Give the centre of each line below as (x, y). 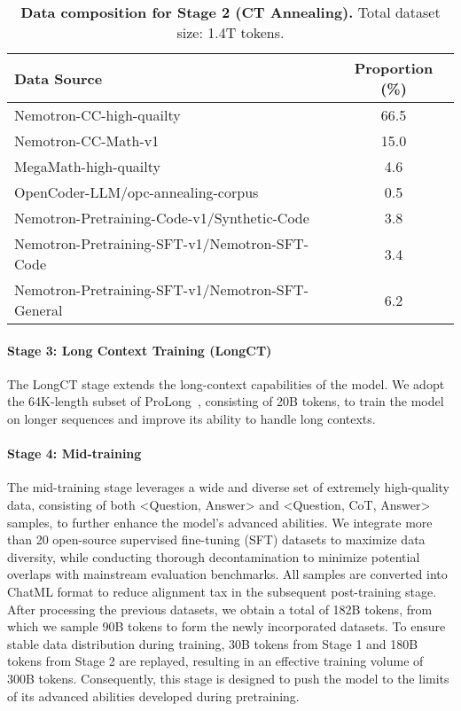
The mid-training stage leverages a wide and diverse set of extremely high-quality (228, 487)
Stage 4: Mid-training (74, 453)
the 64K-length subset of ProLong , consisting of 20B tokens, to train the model (226, 401)
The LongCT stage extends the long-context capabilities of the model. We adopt (226, 383)
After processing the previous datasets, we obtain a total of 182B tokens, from (220, 609)
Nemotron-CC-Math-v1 (87, 141)
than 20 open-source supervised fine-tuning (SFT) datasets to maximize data (216, 539)
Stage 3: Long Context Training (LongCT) (140, 350)
